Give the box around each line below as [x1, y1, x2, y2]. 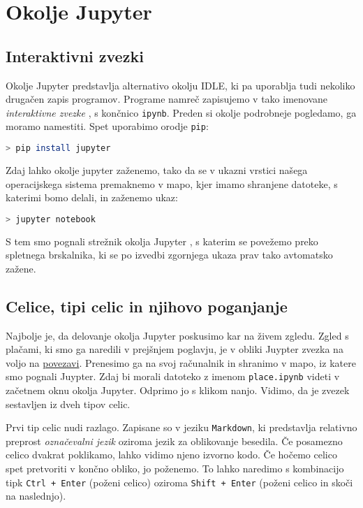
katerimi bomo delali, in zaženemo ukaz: [6, 190, 178, 205]
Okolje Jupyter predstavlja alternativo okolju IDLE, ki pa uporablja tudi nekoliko [6, 78, 355, 92]
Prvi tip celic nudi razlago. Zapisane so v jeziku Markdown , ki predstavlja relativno [6, 420, 357, 435]
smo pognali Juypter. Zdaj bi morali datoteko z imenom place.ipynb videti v [6, 369, 340, 384]
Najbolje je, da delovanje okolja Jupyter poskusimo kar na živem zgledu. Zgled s [6, 328, 349, 342]
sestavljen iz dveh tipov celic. [6, 396, 131, 411]
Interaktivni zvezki [6, 45, 144, 66]
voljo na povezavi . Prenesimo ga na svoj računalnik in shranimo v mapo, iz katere [6, 355, 356, 370]
